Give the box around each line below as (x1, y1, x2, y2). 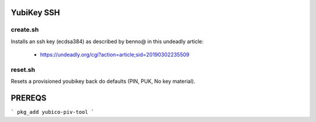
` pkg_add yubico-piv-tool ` (11, 109, 95, 116)
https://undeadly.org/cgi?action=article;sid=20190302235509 (40, 51, 190, 58)
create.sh (11, 26, 39, 34)
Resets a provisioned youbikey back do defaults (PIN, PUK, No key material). (11, 78, 195, 85)
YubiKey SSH (11, 8, 60, 18)
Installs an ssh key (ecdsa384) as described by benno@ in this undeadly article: (11, 38, 204, 45)
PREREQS (11, 93, 47, 103)
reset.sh (11, 65, 35, 74)
